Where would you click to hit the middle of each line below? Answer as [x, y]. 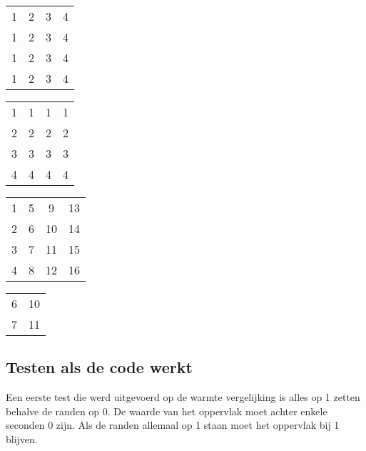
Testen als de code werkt [99, 367]
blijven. [22, 438]
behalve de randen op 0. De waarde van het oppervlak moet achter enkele [167, 411]
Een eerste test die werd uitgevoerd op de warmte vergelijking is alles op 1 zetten [183, 397]
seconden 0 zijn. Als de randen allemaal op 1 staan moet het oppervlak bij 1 [173, 425]
